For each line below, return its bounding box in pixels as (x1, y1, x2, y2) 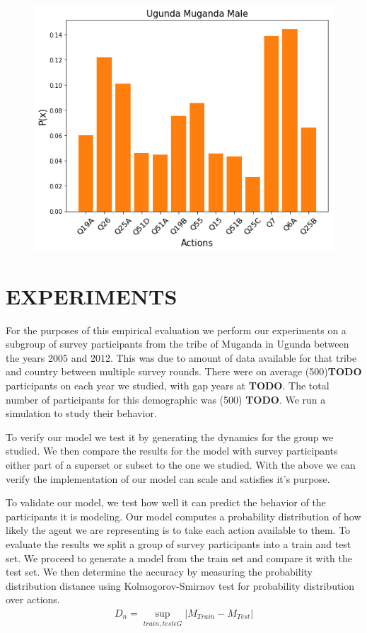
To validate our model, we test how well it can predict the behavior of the (6, 495, 326, 510)
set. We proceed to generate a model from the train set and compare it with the (6, 550, 352, 565)
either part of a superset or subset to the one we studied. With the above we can (6, 457, 356, 472)
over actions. (6, 592, 60, 607)
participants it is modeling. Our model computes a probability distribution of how (6, 508, 361, 523)
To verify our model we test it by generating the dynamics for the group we (6, 429, 334, 444)
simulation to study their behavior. (6, 406, 157, 421)
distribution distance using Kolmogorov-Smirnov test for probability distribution (6, 578, 355, 593)
